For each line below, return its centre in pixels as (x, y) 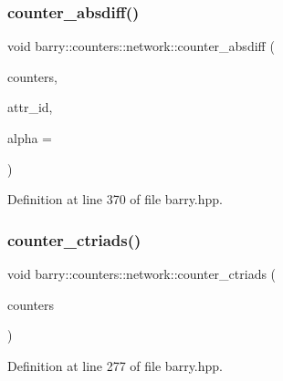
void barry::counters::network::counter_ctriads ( (142, 273)
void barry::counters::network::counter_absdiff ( (141, 46)
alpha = (30, 138)
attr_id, (30, 107)
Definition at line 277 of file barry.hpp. (115, 365)
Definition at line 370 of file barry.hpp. (115, 199)
